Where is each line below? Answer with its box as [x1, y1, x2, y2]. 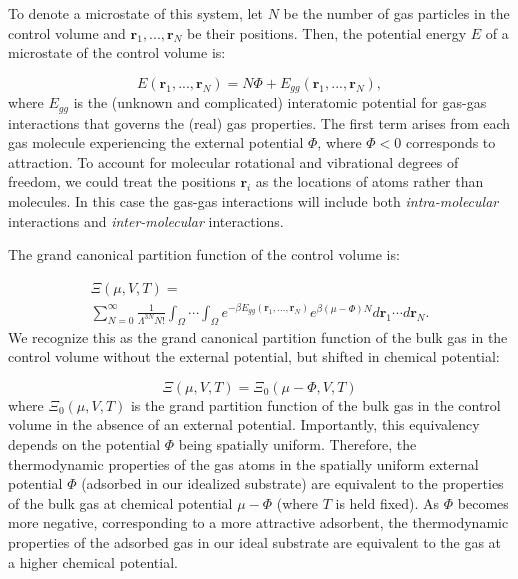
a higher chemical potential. [8, 551, 178, 572]
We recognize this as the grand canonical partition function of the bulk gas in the [8, 326, 508, 347]
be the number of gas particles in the [283, 3, 510, 23]
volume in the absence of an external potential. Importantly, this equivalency [8, 414, 480, 435]
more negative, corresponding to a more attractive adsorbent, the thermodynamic [8, 512, 509, 533]
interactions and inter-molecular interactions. [8, 210, 284, 231]
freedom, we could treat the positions [8, 171, 236, 192]
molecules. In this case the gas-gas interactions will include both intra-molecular [8, 191, 499, 212]
